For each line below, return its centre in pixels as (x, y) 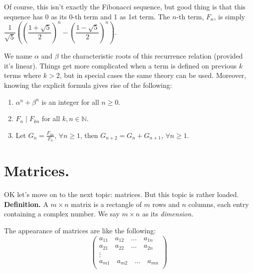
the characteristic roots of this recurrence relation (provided (152, 56)
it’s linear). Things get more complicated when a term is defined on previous (121, 65)
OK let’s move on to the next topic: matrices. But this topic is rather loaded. (122, 194)
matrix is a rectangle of (106, 204)
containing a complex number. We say (62, 214)
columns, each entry (219, 204)
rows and (166, 204)
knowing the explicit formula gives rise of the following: (88, 85)
